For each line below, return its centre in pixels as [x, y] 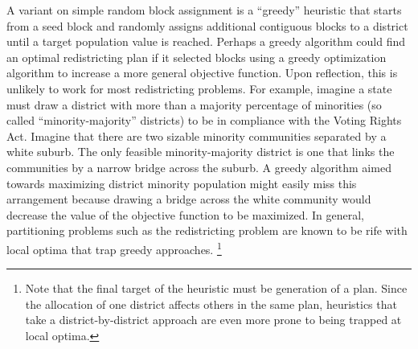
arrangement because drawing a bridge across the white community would [189, 199]
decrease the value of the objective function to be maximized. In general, [186, 214]
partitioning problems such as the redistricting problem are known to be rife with [207, 230]
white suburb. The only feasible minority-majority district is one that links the [201, 152]
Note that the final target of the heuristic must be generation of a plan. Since [216, 288]
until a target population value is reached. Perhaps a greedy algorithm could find [206, 41]
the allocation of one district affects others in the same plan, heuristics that [211, 304]
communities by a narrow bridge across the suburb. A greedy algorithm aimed [199, 167]
